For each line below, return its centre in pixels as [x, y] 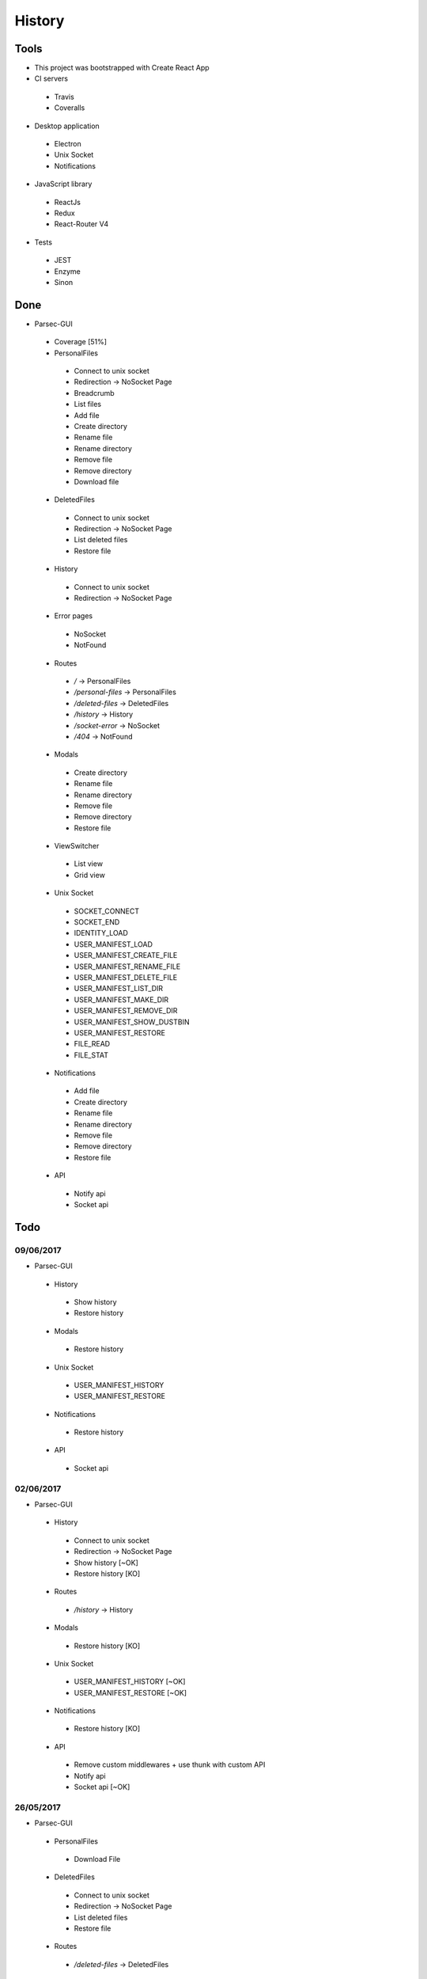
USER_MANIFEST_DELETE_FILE [126, 977]
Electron [68, 144]
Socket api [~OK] [102, 1787]
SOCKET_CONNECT [107, 911]
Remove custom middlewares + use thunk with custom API [170, 1764]
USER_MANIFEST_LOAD [113, 944]
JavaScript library [63, 184]
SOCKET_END [97, 922]
